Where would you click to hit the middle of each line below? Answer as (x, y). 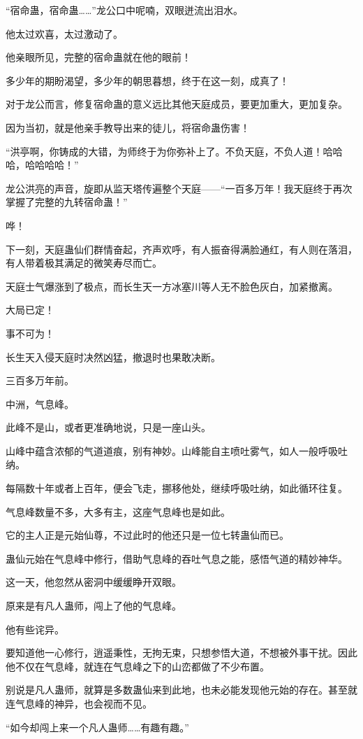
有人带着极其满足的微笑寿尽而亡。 (84, 263)
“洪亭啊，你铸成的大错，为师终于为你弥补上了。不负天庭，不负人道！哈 (169, 151)
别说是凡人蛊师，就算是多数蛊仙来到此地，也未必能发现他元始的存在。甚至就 (181, 690)
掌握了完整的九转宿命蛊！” (67, 202)
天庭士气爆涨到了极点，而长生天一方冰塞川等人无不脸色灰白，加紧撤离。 (172, 286)
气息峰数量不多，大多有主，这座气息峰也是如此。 (118, 511)
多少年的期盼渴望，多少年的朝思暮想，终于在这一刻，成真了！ (147, 80)
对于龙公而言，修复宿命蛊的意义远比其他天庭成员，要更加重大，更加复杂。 (177, 104)
